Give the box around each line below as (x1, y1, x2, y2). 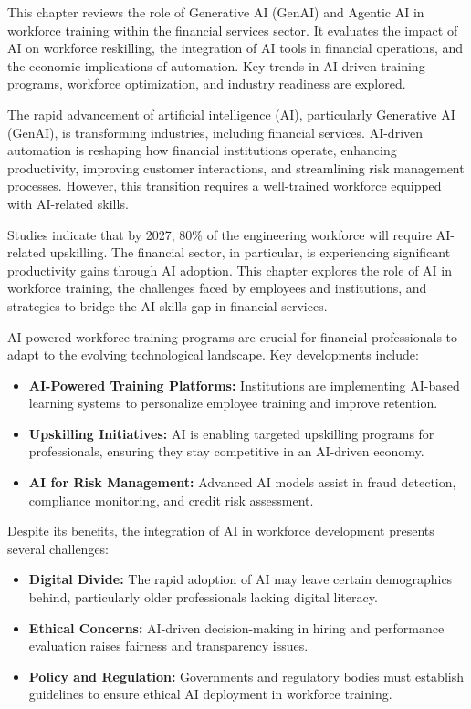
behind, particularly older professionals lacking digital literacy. (28, 588, 378, 607)
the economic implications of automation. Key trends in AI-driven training (7, 56, 425, 75)
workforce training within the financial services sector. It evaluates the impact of (7, 20, 458, 39)
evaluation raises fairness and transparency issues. (28, 636, 309, 655)
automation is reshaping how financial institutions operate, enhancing (7, 141, 397, 160)
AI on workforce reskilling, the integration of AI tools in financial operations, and (7, 38, 464, 57)
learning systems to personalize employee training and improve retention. (28, 393, 438, 412)
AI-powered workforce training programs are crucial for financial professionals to (7, 327, 458, 346)
